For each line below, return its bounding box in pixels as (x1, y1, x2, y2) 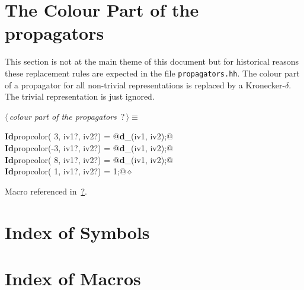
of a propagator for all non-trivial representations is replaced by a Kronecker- (5, 78, 286, 91)
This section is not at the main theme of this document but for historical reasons (5, 55, 299, 68)
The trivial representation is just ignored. (5, 90, 155, 103)
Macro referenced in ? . (5, 184, 87, 197)
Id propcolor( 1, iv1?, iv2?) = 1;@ (5, 165, 126, 177)
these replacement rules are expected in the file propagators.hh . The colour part (5, 66, 300, 79)
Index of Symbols (5, 219, 150, 244)
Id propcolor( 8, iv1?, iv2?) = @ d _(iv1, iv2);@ (5, 153, 173, 165)
